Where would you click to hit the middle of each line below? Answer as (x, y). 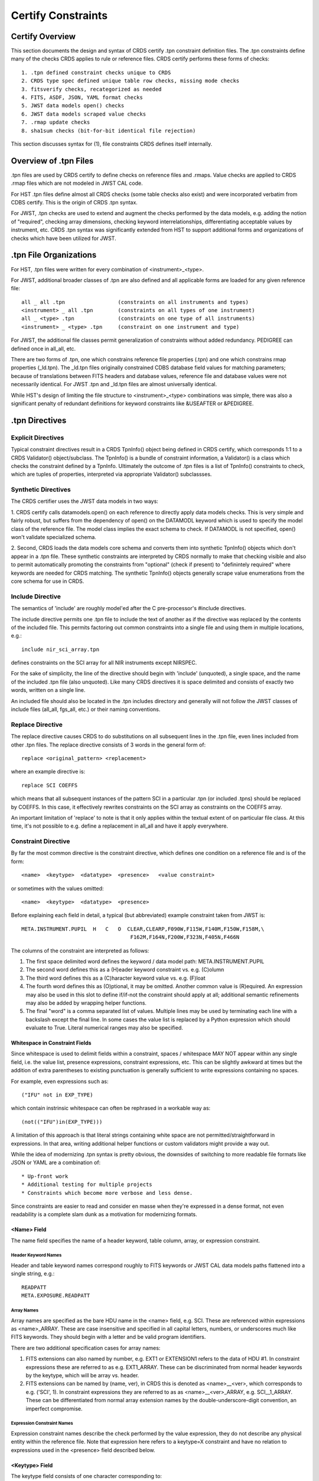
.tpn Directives (39, 420)
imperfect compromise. (54, 1408)
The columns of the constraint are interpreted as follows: (80, 950)
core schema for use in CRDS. (48, 581)
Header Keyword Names (36, 1255)
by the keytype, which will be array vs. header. (82, 1375)
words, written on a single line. (48, 690)
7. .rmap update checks (56, 122)
